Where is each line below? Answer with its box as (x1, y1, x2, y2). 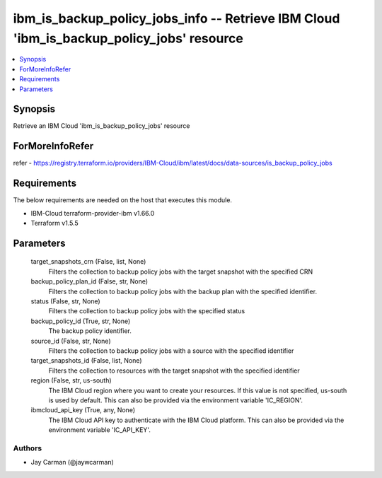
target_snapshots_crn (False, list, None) (30, 257, 146, 266)
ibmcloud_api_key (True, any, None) (30, 406, 136, 414)
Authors (13, 443, 42, 453)
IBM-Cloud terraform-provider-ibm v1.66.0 (30, 209, 155, 217)
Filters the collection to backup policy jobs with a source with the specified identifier (48, 346, 294, 355)
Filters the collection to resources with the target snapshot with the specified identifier (48, 366, 300, 375)
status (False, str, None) (30, 297, 100, 305)
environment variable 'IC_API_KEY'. (48, 426, 151, 434)
